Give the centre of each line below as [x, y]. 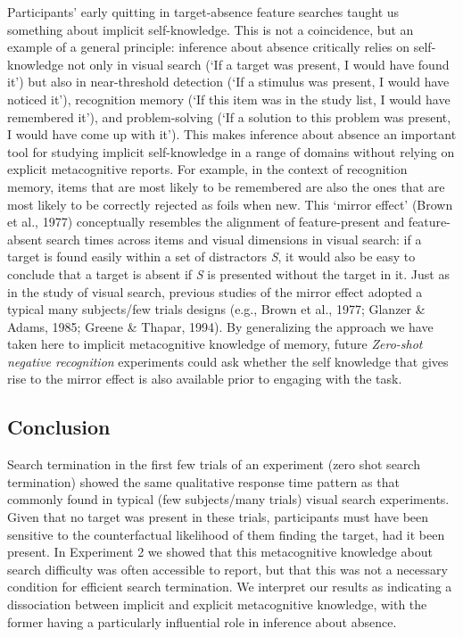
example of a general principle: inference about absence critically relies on [209, 47]
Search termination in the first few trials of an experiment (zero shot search [214, 464]
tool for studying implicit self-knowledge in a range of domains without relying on [231, 151]
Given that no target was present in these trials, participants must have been [218, 517]
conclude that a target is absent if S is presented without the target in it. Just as [228, 273]
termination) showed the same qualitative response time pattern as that [203, 481]
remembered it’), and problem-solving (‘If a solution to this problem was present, [229, 116]
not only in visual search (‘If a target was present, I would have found [258, 64]
